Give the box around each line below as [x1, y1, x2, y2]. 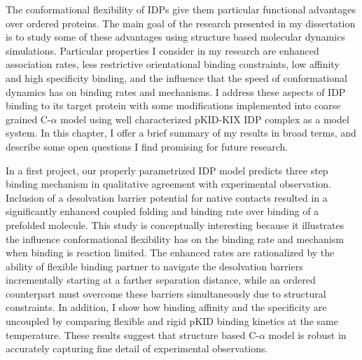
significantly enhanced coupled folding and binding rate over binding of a [6, 204, 319, 219]
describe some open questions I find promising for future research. [6, 139, 288, 153]
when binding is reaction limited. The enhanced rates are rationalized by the [6, 245, 335, 260]
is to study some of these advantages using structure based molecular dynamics [6, 29, 345, 44]
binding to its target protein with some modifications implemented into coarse [6, 98, 341, 113]
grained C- [6, 111, 51, 126]
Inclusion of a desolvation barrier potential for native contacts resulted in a [6, 190, 328, 205]
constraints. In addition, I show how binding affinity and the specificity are [6, 300, 327, 314]
